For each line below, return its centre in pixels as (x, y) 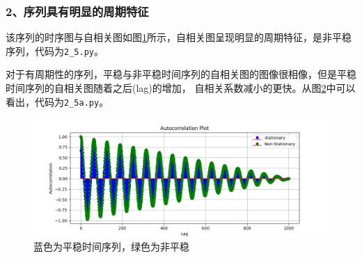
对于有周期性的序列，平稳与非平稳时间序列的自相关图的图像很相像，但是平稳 (181, 74)
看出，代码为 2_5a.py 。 (57, 101)
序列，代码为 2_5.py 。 (55, 50)
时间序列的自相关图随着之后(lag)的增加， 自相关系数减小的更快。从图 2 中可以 (181, 88)
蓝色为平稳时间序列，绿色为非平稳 (111, 246)
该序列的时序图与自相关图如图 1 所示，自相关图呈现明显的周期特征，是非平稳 (179, 37)
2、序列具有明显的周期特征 (77, 11)
